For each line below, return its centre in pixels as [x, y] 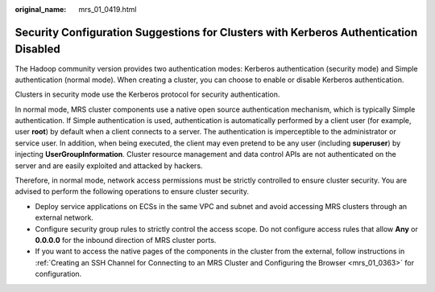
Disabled [37, 49]
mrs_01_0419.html [108, 9]
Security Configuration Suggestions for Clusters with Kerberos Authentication [216, 32]
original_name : [41, 9]
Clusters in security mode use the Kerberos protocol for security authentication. [147, 95]
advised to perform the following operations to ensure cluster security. [132, 191]
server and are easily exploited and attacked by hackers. [109, 166]
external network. [64, 218]
